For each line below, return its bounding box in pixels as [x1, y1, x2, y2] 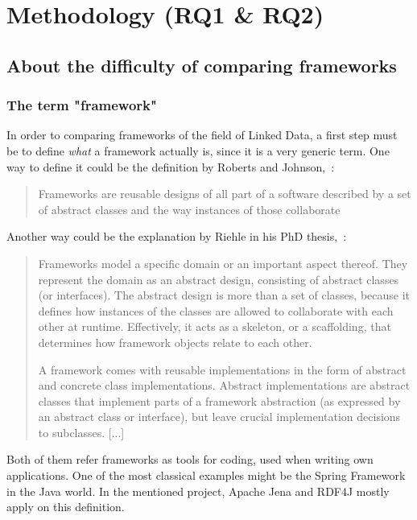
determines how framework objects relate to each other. [38, 333, 312, 350]
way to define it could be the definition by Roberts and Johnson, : [6, 158, 335, 175]
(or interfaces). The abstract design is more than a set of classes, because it [38, 287, 411, 303]
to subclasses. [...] [38, 423, 125, 440]
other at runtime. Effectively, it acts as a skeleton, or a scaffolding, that [38, 318, 391, 335]
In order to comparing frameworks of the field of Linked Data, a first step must [6, 126, 398, 143]
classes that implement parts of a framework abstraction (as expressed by [38, 392, 401, 409]
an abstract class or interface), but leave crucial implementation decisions [38, 408, 401, 425]
